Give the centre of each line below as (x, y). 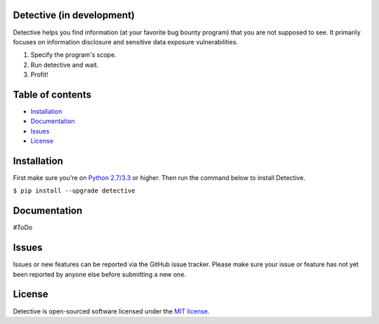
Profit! (39, 74)
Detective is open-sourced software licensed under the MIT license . (111, 311)
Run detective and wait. (65, 65)
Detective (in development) (74, 15)
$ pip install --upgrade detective (74, 191)
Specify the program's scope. (74, 55)
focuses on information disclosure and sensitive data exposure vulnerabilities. (126, 41)
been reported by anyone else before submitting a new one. (99, 274)
